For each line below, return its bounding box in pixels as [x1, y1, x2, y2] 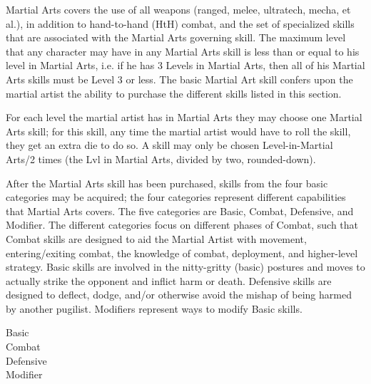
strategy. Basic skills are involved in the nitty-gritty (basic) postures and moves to [6, 259, 365, 274]
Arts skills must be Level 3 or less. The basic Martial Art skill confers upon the [6, 71, 353, 86]
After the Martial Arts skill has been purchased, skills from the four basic [6, 175, 328, 190]
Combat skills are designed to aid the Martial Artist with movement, [6, 231, 307, 246]
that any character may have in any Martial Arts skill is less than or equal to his [6, 43, 360, 58]
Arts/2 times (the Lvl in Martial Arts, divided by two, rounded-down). [6, 151, 316, 166]
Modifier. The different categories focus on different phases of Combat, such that [6, 217, 359, 232]
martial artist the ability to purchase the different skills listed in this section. [6, 85, 342, 100]
